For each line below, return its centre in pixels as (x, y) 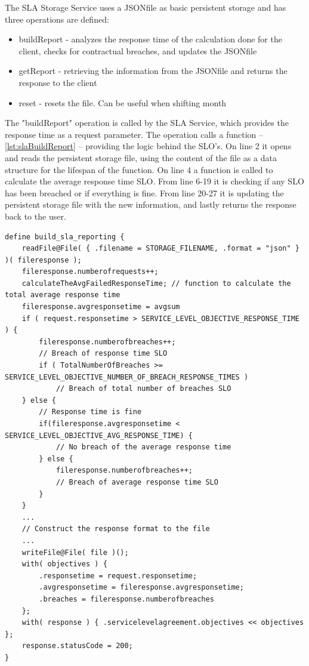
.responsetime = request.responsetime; (118, 576)
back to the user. (35, 216)
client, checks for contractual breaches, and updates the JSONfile (138, 50)
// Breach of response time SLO (103, 354)
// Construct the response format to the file (116, 529)
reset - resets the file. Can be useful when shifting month (123, 102)
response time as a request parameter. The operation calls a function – (134, 134)
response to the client (58, 82)
